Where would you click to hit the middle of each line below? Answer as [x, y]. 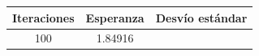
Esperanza [115, 17]
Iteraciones [43, 17]
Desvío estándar [201, 17]
